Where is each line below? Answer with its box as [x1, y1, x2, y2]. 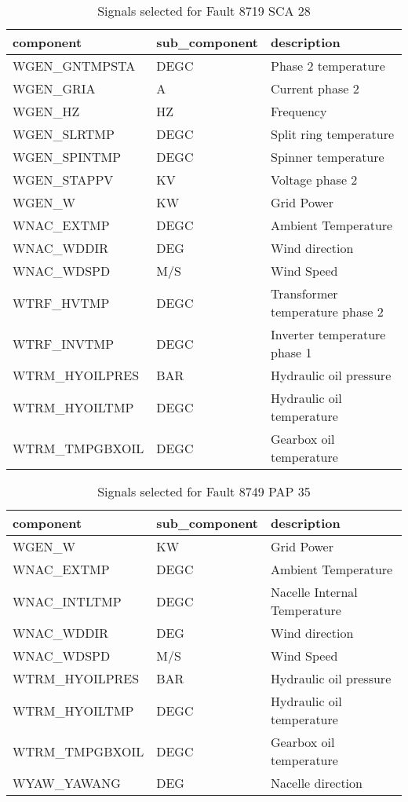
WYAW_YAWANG [13, 774, 121, 792]
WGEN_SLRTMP [13, 125, 115, 143]
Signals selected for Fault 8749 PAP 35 [97, 482, 311, 500]
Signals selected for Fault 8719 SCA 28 [97, 2, 311, 20]
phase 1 [271, 343, 312, 361]
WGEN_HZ [13, 102, 80, 120]
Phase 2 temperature [271, 57, 385, 75]
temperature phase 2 [271, 302, 384, 320]
